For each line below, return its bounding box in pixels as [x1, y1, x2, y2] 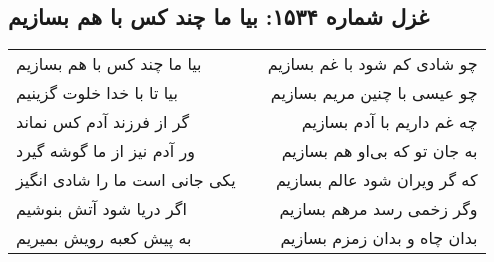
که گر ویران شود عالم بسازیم [275, 168, 478, 192]
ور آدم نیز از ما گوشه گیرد [16, 139, 195, 163]
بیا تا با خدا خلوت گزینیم [16, 81, 178, 105]
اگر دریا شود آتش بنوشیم [16, 197, 187, 221]
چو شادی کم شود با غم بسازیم [267, 52, 478, 76]
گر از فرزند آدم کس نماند [16, 110, 190, 134]
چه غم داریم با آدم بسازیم [301, 110, 478, 134]
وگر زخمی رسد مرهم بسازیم [279, 197, 478, 221]
